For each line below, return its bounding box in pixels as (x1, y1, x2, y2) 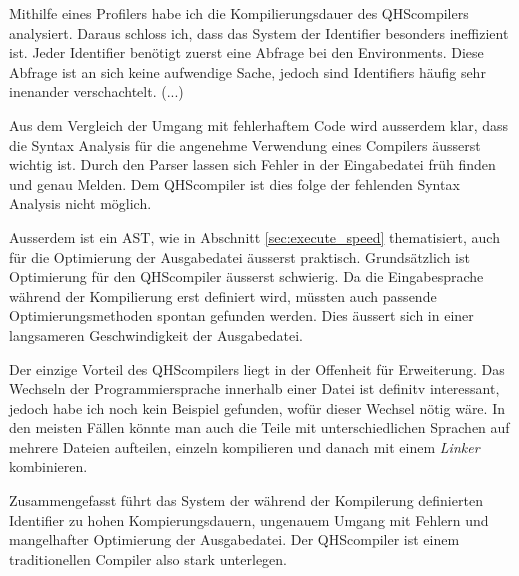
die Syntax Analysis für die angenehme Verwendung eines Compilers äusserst (9, 134, 481, 155)
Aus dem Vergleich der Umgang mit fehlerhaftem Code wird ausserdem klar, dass (9, 114, 509, 135)
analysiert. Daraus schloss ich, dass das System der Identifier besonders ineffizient (9, 22, 509, 43)
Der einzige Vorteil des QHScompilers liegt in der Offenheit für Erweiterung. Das (9, 358, 505, 379)
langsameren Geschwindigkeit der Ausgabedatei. (9, 324, 304, 345)
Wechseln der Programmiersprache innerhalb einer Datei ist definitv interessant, (9, 378, 500, 399)
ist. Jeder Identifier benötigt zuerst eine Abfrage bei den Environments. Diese (9, 42, 484, 63)
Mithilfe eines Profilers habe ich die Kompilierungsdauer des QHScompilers (9, 3, 469, 23)
